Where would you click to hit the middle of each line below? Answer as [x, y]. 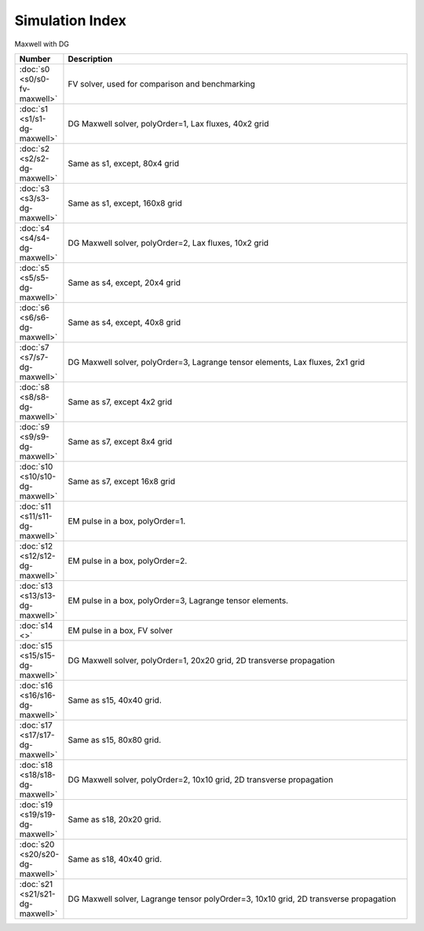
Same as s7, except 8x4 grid [120, 441]
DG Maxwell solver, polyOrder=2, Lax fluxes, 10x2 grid [168, 243]
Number [35, 59]
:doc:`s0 [35, 69]
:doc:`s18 [36, 765]
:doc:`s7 [35, 347]
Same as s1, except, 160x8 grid [125, 203]
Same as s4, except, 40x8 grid [124, 322]
